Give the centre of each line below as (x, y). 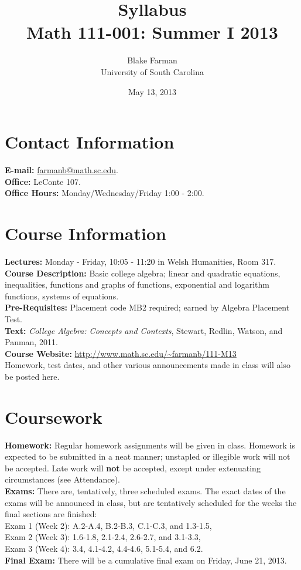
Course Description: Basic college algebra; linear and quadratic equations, (143, 273)
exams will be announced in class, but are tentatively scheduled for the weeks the (151, 502)
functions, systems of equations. (62, 296)
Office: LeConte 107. (43, 181)
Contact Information (90, 142)
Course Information (85, 233)
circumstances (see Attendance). (63, 479)
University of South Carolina (152, 71)
